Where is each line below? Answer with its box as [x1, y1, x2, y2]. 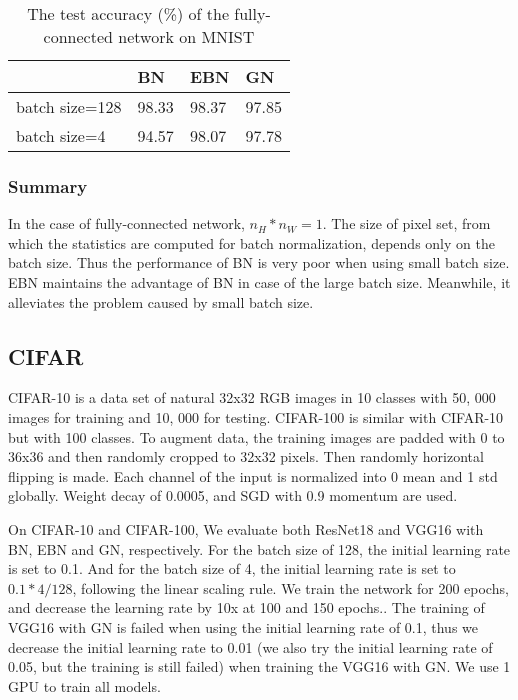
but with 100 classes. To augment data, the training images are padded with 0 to [8, 426, 505, 447]
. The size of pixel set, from [322, 213, 491, 234]
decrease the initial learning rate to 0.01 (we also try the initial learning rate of [8, 636, 493, 657]
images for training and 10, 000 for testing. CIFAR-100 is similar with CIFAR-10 [8, 406, 504, 427]
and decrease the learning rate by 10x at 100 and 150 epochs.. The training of [8, 597, 485, 618]
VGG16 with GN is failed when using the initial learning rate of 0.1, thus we [8, 616, 479, 637]
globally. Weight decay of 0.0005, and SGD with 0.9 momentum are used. [8, 485, 458, 506]
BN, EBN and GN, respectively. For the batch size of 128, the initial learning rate [8, 538, 511, 559]
